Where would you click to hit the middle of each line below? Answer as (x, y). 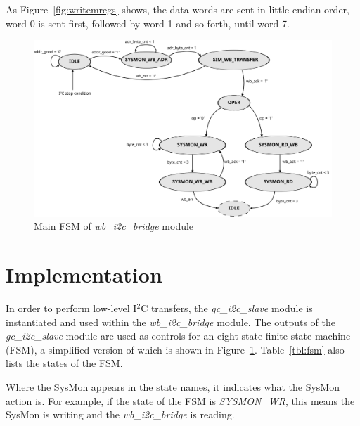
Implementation (84, 275)
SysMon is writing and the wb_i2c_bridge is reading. (120, 414)
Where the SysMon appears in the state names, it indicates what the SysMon (173, 386)
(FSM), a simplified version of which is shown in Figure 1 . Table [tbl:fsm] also (175, 349)
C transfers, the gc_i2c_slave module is (227, 308)
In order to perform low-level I (71, 308)
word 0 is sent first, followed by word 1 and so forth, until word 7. (148, 23)
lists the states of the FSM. (64, 363)
